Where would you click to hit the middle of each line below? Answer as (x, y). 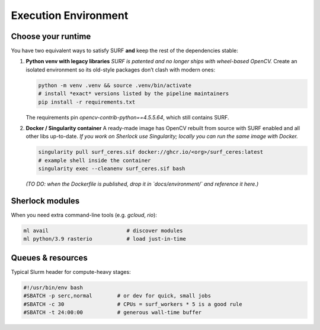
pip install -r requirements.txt (87, 102)
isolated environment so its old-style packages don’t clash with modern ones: (121, 69)
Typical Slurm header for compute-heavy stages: (71, 271)
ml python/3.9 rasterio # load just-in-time (105, 239)
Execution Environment (70, 15)
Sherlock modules (45, 201)
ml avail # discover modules (103, 231)
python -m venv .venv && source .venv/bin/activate (115, 85)
